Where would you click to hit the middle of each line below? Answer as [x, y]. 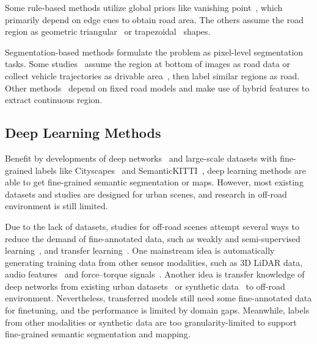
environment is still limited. [56, 206]
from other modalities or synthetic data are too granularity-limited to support [151, 322]
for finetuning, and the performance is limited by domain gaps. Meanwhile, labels [157, 310]
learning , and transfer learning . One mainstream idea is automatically [140, 250]
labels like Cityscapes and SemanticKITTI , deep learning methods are [170, 170]
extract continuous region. [54, 100]
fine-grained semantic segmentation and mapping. [98, 334]
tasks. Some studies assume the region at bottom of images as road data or [148, 64]
